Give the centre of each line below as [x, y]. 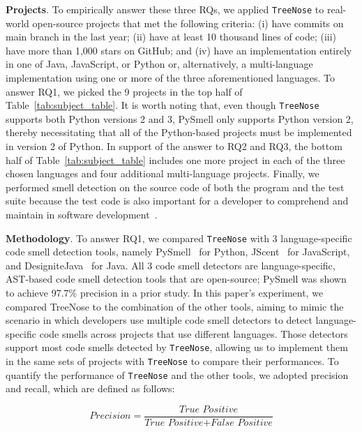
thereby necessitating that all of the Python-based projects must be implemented [179, 132]
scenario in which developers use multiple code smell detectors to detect [159, 320]
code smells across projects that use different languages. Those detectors [194, 333]
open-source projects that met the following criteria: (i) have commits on [188, 23]
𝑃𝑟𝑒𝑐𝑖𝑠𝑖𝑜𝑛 [110, 416]
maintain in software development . [82, 215]
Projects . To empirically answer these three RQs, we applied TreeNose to [165, 9]
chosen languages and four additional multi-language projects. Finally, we [163, 173]
